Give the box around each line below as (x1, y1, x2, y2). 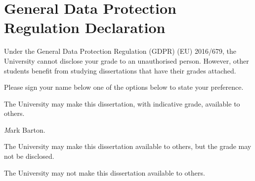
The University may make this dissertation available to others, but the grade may (4, 141, 252, 151)
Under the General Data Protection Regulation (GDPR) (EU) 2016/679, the (4, 46, 236, 56)
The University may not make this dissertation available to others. (4, 167, 205, 178)
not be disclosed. (4, 151, 54, 161)
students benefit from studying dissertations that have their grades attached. (4, 65, 236, 75)
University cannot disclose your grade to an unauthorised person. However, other (4, 55, 249, 66)
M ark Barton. (4, 124, 45, 135)
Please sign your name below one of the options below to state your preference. (4, 82, 244, 92)
